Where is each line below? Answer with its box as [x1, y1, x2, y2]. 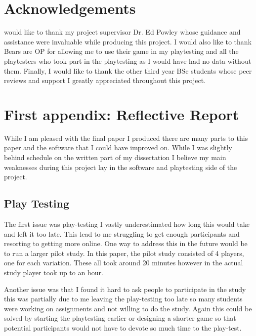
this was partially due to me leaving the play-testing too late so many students [4, 294, 243, 304]
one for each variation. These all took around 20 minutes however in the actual [4, 257, 243, 268]
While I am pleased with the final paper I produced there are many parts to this [4, 132, 248, 143]
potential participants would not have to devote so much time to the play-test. [4, 322, 242, 333]
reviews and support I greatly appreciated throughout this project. [4, 75, 206, 85]
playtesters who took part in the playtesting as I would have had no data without [4, 55, 252, 66]
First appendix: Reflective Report [4, 104, 239, 124]
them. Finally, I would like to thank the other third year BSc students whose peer [4, 65, 252, 76]
